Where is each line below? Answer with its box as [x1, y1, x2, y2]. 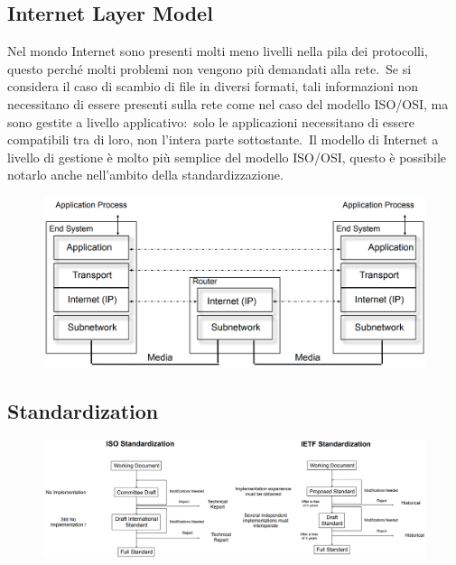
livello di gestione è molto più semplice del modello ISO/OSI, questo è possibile [7, 147, 447, 166]
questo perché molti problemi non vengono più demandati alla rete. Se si [7, 59, 412, 78]
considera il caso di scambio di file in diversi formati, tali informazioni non [7, 77, 419, 96]
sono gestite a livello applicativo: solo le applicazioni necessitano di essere [7, 112, 414, 131]
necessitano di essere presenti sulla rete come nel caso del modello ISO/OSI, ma [7, 94, 449, 113]
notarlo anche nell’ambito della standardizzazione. [7, 165, 284, 184]
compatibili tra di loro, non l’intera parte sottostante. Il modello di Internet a [7, 130, 439, 149]
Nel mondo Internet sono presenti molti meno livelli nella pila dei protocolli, [7, 42, 428, 60]
